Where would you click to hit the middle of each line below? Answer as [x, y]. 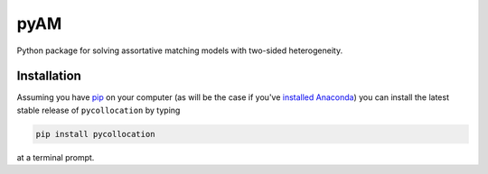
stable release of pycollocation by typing [99, 110]
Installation [49, 76]
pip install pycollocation [95, 134]
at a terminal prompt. [56, 157]
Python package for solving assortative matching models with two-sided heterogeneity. [180, 50]
